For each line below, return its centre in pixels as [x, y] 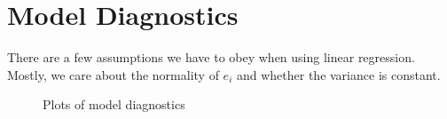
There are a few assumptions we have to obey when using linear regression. [211, 57]
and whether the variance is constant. [338, 74]
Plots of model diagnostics [114, 104]
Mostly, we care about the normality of [113, 74]
